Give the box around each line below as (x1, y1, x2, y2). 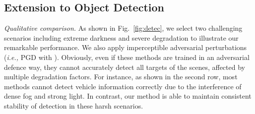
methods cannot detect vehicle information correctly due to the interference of (4, 81, 242, 91)
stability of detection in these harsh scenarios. (4, 100, 143, 111)
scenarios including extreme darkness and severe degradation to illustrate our (4, 32, 239, 43)
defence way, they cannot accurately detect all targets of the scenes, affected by (4, 61, 245, 72)
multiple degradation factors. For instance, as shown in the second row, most (4, 71, 238, 82)
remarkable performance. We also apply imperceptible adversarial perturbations (4, 42, 247, 53)
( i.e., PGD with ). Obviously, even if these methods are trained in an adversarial (4, 52, 250, 62)
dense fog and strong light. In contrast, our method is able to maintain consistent (4, 91, 252, 101)
